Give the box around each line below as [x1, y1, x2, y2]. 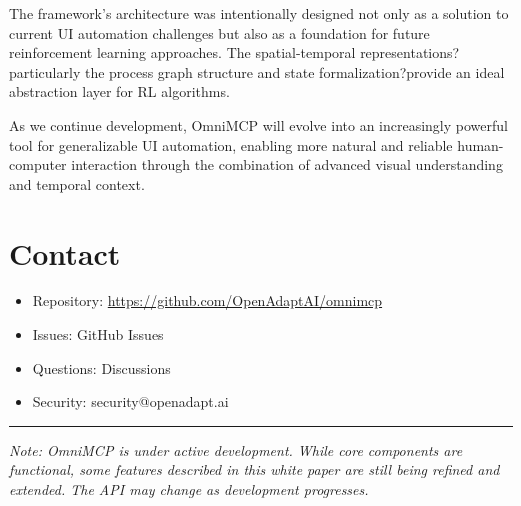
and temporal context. [9, 173, 145, 194]
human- [457, 134, 504, 155]
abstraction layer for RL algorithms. [9, 81, 230, 102]
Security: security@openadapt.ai [32, 391, 229, 412]
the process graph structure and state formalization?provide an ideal [84, 61, 505, 82]
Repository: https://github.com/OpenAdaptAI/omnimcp [32, 290, 383, 311]
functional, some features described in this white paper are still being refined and [9, 459, 500, 480]
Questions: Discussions [32, 357, 171, 378]
